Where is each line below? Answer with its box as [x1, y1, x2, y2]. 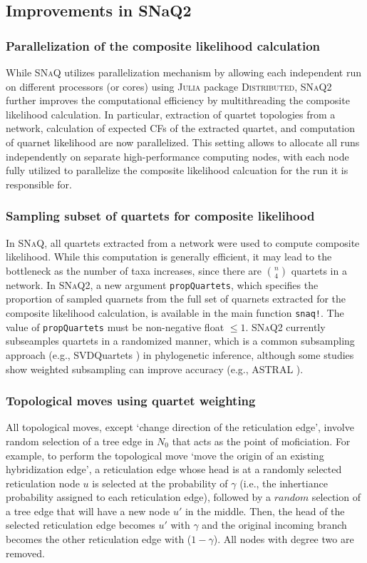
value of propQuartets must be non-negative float [6, 319, 224, 334]
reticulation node [6, 475, 80, 490]
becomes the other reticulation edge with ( [6, 532, 192, 547]
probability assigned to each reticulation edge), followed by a [6, 490, 272, 504]
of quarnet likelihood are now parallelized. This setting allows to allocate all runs [6, 134, 360, 149]
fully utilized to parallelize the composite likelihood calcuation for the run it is [6, 163, 348, 178]
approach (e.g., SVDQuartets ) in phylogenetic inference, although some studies [6, 347, 354, 362]
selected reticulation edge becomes [6, 517, 155, 532]
